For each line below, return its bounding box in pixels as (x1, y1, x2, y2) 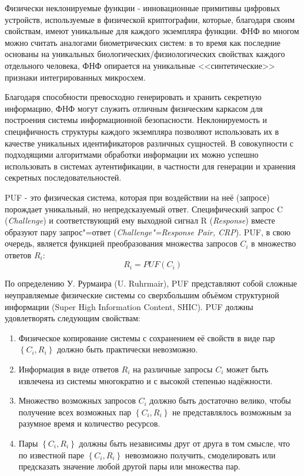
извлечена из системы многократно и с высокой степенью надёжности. (18, 374, 273, 387)
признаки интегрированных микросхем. (5, 71, 146, 83)
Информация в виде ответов (18, 363, 119, 375)
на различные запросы (133, 363, 213, 375)
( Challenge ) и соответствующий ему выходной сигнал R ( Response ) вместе (5, 214, 275, 227)
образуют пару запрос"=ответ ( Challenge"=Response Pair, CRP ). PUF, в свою (5, 225, 290, 238)
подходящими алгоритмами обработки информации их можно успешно (5, 148, 259, 161)
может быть (226, 363, 269, 375)
